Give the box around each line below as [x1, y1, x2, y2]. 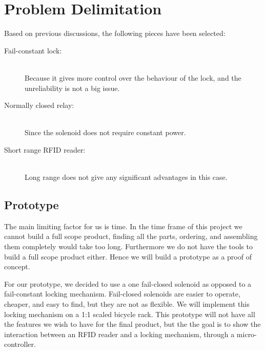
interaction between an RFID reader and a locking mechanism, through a [4, 328, 235, 339]
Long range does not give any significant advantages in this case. [25, 172, 228, 182]
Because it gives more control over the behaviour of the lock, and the [25, 72, 241, 83]
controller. [4, 339, 36, 349]
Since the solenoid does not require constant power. [25, 127, 186, 138]
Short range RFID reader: [4, 144, 86, 155]
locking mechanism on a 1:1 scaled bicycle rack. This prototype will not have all [4, 308, 255, 319]
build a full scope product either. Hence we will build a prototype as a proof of [4, 251, 252, 262]
